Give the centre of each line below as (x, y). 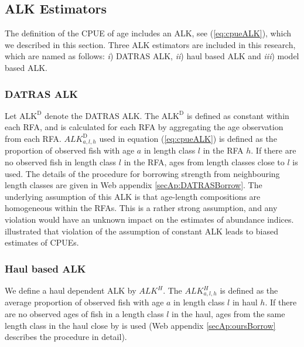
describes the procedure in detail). (66, 337)
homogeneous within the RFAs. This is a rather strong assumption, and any (141, 208)
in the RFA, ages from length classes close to (204, 162)
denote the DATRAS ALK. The (102, 115)
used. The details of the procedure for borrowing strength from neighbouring (142, 173)
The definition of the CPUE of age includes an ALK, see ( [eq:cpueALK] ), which (148, 33)
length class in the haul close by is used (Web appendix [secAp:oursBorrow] (140, 325)
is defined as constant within (238, 115)
